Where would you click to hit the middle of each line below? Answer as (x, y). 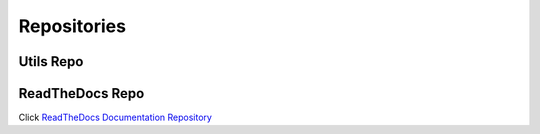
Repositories (72, 26)
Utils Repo (51, 61)
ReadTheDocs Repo (81, 93)
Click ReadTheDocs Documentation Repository (115, 117)
